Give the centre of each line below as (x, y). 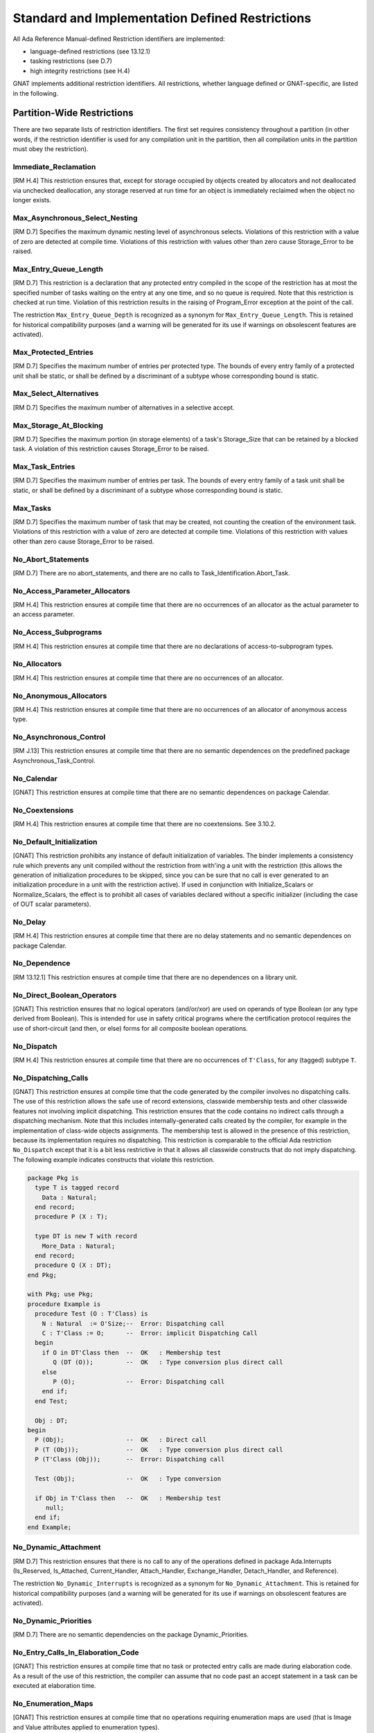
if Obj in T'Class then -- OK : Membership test (128, 1498)
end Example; (50, 1527)
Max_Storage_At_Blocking (58, 425)
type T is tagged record (77, 1188)
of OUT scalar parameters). (52, 904)
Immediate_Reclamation (54, 166)
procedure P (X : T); (72, 1217)
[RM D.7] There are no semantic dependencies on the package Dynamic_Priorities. (131, 1635)
